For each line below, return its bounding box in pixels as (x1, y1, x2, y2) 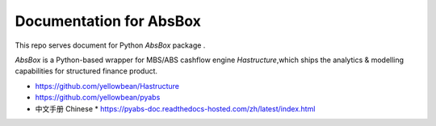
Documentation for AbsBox (15, 12, 202, 30)
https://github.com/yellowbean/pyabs (35, 93, 161, 103)
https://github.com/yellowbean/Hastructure (35, 81, 179, 90)
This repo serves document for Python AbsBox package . (15, 40, 206, 50)
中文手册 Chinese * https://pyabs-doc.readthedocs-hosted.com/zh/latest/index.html (35, 103, 316, 113)
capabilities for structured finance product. (15, 66, 157, 76)
